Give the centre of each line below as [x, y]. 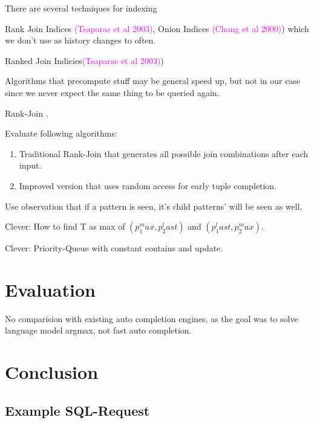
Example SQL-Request [77, 410]
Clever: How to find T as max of [65, 226]
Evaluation [50, 289]
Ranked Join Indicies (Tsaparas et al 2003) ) [84, 60]
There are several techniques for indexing [81, 8]
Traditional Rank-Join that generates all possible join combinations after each [164, 153]
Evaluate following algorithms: [61, 133]
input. [30, 165]
